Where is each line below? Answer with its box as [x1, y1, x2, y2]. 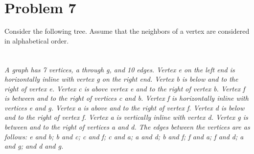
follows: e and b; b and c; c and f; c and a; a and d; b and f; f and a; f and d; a [4, 131, 244, 141]
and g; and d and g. [4, 141, 64, 151]
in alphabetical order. [4, 35, 69, 45]
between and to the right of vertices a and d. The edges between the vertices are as [4, 122, 250, 132]
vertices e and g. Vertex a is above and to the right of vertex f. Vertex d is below [4, 102, 245, 112]
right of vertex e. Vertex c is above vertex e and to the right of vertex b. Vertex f [4, 83, 245, 93]
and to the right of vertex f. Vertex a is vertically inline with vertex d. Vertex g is [4, 112, 248, 122]
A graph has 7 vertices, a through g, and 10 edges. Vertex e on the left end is [4, 64, 235, 74]
